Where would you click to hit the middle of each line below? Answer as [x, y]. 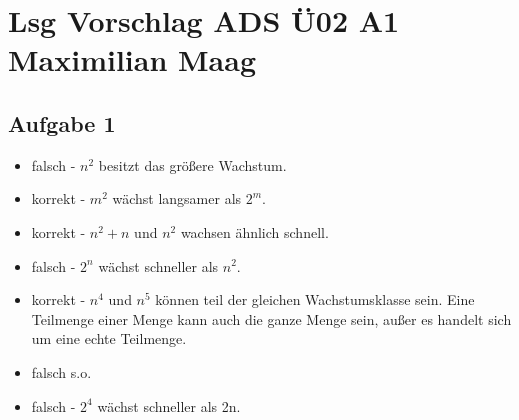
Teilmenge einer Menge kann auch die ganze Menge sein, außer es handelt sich [271, 318]
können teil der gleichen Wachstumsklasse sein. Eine [315, 299]
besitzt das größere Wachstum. [192, 164]
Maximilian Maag [132, 59]
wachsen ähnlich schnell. [254, 231]
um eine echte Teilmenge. [109, 338]
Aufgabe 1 [62, 122]
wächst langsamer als [177, 198]
